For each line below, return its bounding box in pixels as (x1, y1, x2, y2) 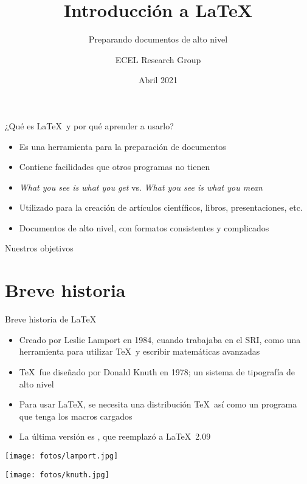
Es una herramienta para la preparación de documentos (19, 140, 226, 152)
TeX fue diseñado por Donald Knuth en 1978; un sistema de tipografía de (19, 365, 295, 378)
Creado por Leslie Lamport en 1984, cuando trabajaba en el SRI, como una (19, 333, 301, 346)
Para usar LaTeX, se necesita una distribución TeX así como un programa (19, 398, 297, 411)
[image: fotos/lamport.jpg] (5, 451, 119, 460)
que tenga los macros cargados (19, 409, 133, 422)
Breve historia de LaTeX (5, 313, 97, 326)
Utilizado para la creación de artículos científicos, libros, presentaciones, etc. (19, 201, 303, 214)
